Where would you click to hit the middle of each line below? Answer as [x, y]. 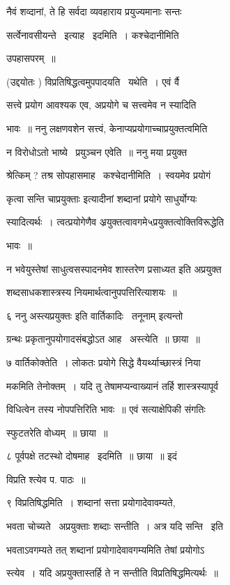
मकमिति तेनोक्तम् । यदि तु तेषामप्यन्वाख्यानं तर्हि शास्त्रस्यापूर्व [113, 385]
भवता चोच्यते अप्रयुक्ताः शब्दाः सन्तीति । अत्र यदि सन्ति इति [115, 526]
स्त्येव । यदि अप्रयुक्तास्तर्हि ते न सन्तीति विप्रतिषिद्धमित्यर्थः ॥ [113, 573]
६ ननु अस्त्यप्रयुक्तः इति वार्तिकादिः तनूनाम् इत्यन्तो [95, 315]
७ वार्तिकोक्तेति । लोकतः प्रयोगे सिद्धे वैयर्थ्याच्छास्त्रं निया [103, 362]
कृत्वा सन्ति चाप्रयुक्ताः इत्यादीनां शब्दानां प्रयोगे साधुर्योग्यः [102, 198]
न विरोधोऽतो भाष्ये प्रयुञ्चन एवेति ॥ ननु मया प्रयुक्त [97, 151]
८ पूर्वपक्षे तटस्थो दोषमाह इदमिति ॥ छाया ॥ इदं [92, 456]
